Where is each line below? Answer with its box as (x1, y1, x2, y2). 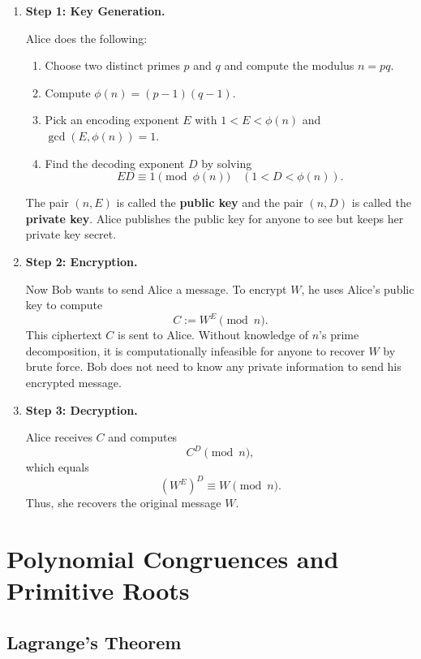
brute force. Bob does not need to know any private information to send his (25, 358, 402, 375)
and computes (108, 429, 178, 446)
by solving (201, 154, 252, 171)
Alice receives (25, 429, 92, 446)
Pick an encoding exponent (45, 111, 179, 128)
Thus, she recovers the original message (25, 494, 221, 511)
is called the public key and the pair (116, 194, 303, 211)
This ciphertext (25, 326, 102, 343)
